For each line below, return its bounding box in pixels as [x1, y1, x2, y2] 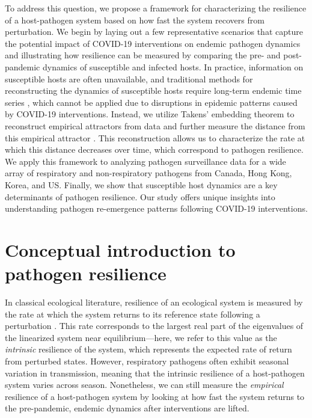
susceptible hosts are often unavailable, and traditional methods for [5, 72, 253, 85]
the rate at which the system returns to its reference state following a [5, 307, 260, 320]
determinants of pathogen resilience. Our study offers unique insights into [5, 190, 275, 203]
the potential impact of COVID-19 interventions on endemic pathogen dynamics [5, 37, 301, 49]
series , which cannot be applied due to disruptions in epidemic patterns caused [5, 96, 298, 108]
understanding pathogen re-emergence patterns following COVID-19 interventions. [5, 202, 308, 215]
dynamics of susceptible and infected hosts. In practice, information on [42, 60, 304, 73]
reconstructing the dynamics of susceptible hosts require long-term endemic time [5, 84, 302, 97]
